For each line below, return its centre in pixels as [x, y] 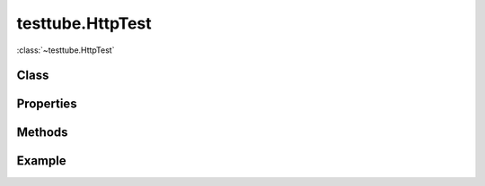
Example [41, 161]
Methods [42, 133]
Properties [47, 104]
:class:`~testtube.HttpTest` [66, 50]
